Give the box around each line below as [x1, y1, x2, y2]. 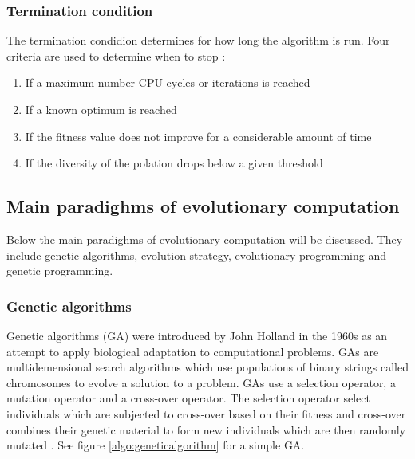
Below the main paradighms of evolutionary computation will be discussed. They [6, 230, 403, 247]
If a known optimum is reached [25, 101, 177, 117]
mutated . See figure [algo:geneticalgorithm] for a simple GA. [6, 437, 305, 453]
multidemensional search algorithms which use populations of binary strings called [6, 359, 409, 375]
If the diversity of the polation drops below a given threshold [25, 155, 323, 171]
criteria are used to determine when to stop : [6, 47, 226, 64]
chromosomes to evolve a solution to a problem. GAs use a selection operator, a [6, 374, 396, 390]
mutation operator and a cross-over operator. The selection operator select [6, 390, 370, 406]
